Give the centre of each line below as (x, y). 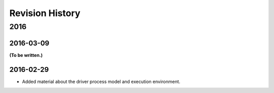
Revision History (45, 13)
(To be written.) (26, 55)
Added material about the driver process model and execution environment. (101, 81)
